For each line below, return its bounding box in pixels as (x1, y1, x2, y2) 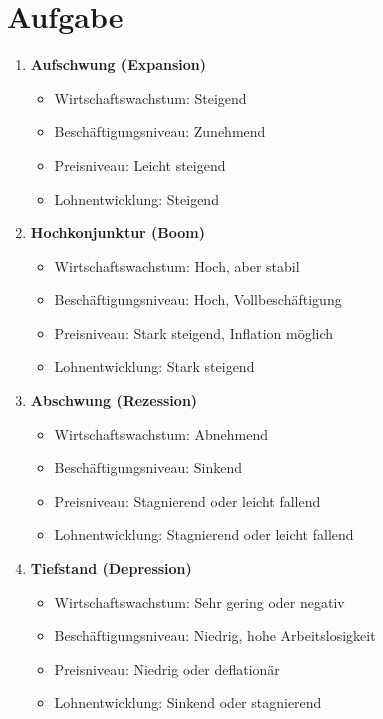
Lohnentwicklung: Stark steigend (54, 356, 255, 377)
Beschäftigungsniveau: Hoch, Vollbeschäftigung (54, 289, 342, 310)
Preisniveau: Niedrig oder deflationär (54, 658, 280, 679)
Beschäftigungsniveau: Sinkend (54, 457, 243, 478)
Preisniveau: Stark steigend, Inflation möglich (54, 322, 334, 343)
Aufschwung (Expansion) (30, 54, 207, 75)
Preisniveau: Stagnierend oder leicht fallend (54, 490, 321, 511)
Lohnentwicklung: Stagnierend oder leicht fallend (54, 524, 354, 545)
